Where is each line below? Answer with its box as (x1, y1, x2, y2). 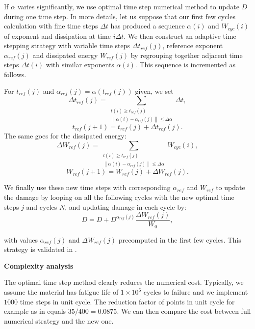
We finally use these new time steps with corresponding (4, 182, 171, 192)
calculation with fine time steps (4, 21, 98, 31)
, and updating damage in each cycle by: (65, 201, 186, 212)
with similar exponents (46, 59, 114, 70)
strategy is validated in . (4, 244, 77, 254)
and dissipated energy (32, 50, 98, 60)
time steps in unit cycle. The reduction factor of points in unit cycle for (20, 296, 235, 306)
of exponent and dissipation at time (4, 30, 111, 41)
